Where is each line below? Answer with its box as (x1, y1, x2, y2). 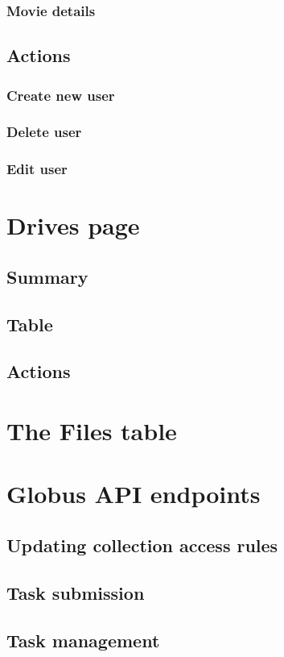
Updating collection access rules (6, 533, 278, 558)
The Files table (6, 414, 177, 447)
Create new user (6, 85, 115, 105)
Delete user (6, 122, 82, 142)
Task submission (6, 580, 145, 605)
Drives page (6, 209, 140, 242)
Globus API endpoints (6, 477, 261, 510)
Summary (6, 264, 88, 289)
